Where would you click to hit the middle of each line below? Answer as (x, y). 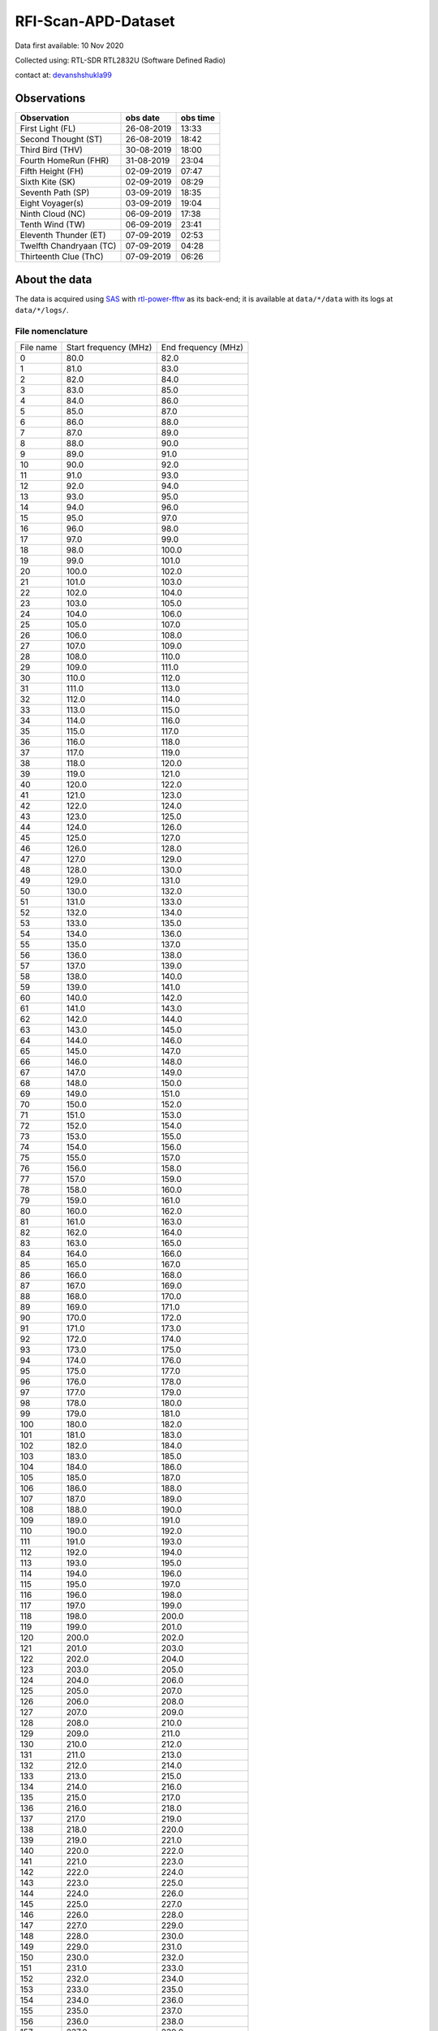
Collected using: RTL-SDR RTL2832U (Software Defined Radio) (120, 60)
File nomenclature (52, 331)
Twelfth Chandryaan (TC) (68, 246)
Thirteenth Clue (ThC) (62, 257)
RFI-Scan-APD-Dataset (95, 21)
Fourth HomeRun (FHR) (64, 161)
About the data (54, 279)
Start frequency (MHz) (109, 348)
